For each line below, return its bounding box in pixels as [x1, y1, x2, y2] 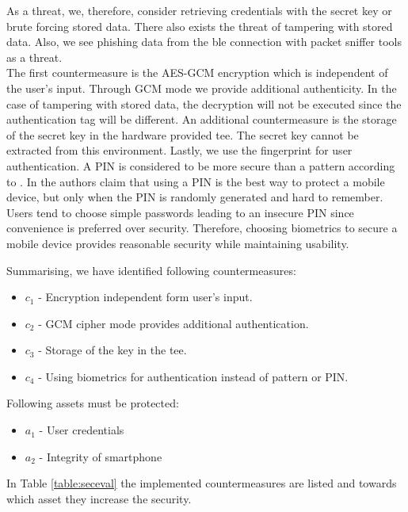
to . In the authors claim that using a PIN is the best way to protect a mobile [6, 173, 385, 189]
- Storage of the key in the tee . [38, 342, 187, 358]
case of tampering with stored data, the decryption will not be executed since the [6, 95, 402, 112]
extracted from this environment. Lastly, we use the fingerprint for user [6, 142, 353, 159]
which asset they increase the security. [6, 490, 192, 506]
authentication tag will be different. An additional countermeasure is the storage [6, 111, 397, 128]
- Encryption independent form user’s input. [38, 288, 253, 305]
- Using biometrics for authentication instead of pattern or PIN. [38, 368, 349, 384]
